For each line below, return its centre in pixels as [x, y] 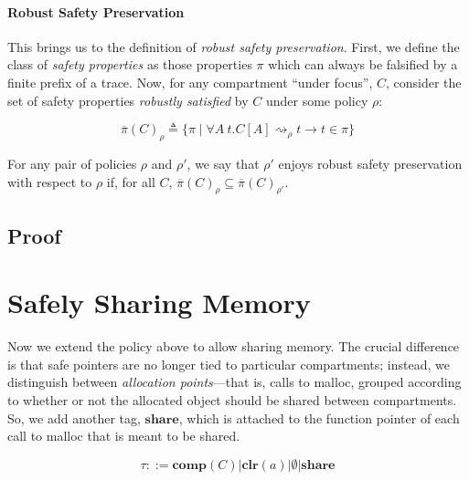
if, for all [131, 181]
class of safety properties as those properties [130, 64]
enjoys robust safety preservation [370, 163]
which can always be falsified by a [363, 64]
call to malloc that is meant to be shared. [124, 436]
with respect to [50, 181]
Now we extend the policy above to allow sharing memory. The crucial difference [234, 346]
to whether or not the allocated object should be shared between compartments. [232, 400]
